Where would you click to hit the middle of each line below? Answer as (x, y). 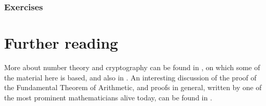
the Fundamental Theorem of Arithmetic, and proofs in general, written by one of (133, 87)
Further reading (61, 43)
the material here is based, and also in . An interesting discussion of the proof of (130, 77)
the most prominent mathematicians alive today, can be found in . (108, 97)
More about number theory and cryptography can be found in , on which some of (132, 67)
